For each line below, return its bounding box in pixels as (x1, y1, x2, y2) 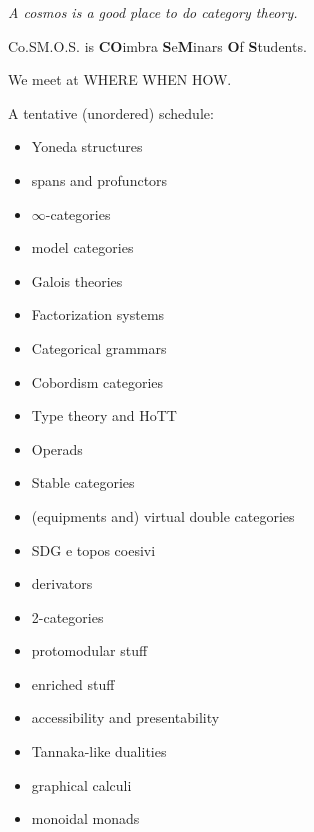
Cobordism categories (31, 371, 164, 392)
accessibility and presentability (31, 707, 220, 728)
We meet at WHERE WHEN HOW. (8, 69, 232, 90)
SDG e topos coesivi (31, 539, 156, 560)
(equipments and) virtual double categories (31, 505, 295, 526)
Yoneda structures (31, 136, 143, 157)
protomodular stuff (31, 640, 148, 661)
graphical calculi (31, 774, 132, 795)
